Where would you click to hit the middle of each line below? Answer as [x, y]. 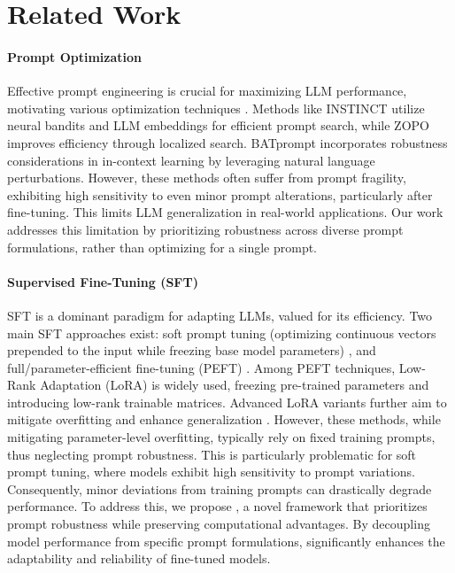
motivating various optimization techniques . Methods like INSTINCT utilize [216, 108]
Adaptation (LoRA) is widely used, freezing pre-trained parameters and [235, 385]
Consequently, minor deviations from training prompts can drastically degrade [220, 488]
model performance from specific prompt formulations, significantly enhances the [226, 541]
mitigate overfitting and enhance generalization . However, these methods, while [224, 419]
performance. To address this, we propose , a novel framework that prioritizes [217, 506]
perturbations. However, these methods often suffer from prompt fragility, [207, 178]
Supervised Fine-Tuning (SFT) [103, 281]
